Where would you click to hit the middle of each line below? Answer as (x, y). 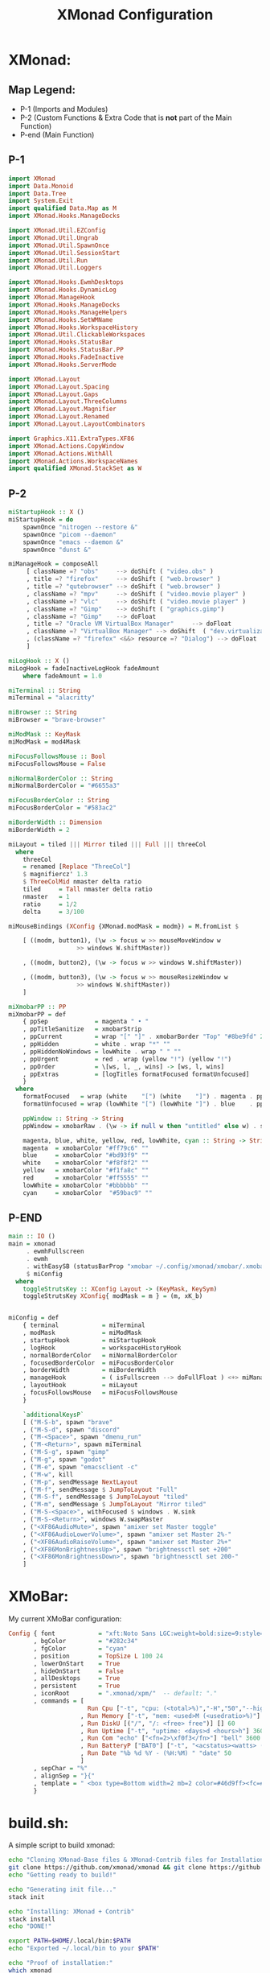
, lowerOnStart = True (77, 1663)
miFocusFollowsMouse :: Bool (57, 756)
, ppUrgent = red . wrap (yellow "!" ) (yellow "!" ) (127, 1059)
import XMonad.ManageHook (51, 298)
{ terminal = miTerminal (84, 1325)
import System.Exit (41, 201)
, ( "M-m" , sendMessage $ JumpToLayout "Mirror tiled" (115, 1505)
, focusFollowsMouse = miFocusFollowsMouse (100, 1393)
